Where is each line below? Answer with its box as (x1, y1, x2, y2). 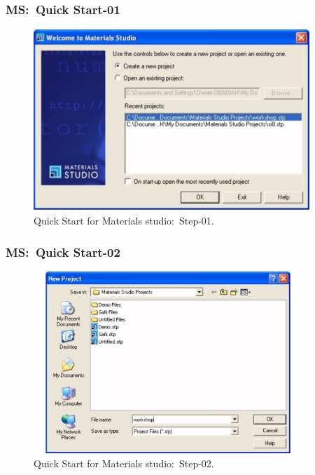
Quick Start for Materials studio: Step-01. (34, 213, 214, 227)
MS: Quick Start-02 (6, 243, 120, 260)
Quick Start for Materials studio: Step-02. (34, 455, 214, 470)
